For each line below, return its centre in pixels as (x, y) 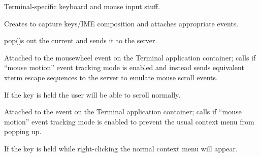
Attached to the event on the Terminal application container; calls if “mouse (123, 112)
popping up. (23, 131)
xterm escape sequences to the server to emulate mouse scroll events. (111, 77)
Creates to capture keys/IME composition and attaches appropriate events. (121, 23)
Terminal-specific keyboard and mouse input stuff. (82, 6)
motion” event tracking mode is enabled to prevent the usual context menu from (129, 121)
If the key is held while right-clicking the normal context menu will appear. (121, 148)
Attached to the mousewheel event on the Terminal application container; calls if (130, 57)
